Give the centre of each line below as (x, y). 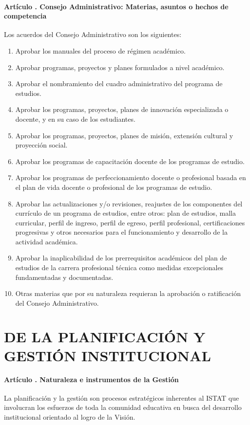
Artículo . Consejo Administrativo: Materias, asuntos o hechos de (116, 6)
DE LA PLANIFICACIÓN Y (105, 336)
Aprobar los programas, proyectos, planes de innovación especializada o (122, 109)
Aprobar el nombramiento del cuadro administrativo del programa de (119, 83)
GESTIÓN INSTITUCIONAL (107, 355)
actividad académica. (47, 241)
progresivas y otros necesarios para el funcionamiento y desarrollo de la (121, 232)
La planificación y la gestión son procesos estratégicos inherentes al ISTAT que (122, 397)
